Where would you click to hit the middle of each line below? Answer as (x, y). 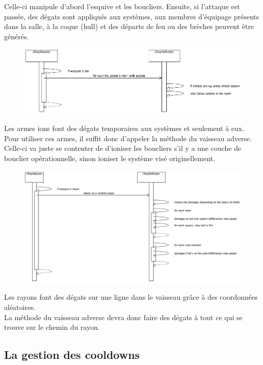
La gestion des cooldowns (72, 355)
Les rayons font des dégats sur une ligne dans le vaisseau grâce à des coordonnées (131, 297)
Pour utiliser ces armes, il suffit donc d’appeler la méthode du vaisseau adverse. (128, 138)
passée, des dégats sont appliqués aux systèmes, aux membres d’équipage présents (132, 16)
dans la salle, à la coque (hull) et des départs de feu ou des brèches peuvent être (129, 26)
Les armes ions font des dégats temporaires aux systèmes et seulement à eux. (124, 128)
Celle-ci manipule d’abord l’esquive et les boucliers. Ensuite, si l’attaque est (122, 6)
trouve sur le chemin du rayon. (52, 327)
